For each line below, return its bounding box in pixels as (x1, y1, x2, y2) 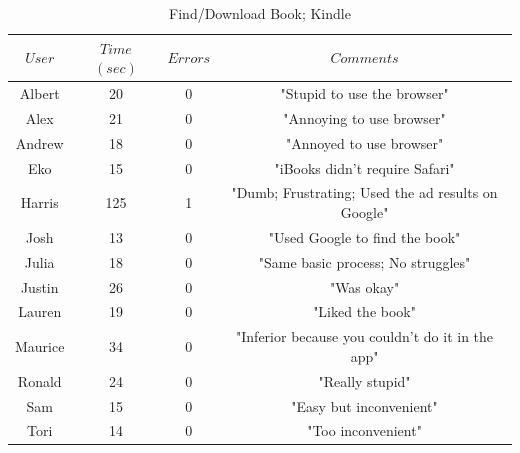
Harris (20, 192, 59, 213)
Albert (19, 83, 60, 104)
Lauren (18, 301, 62, 322)
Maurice (15, 336, 65, 357)
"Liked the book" (313, 301, 416, 322)
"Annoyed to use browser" (285, 132, 444, 153)
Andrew (15, 132, 64, 153)
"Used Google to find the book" (268, 226, 461, 247)
